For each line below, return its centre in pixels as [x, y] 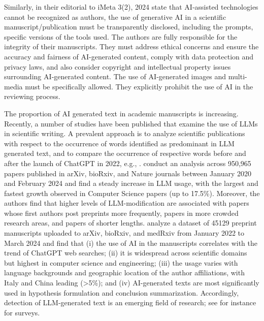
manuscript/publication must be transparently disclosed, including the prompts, [129, 27]
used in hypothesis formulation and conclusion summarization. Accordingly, [122, 292]
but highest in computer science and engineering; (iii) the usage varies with [121, 262]
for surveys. [22, 312]
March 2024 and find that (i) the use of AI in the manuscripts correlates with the [131, 243]
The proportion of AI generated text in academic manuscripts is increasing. [121, 113]
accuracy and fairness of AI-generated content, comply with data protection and [129, 56]
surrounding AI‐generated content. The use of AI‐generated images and [115, 76]
